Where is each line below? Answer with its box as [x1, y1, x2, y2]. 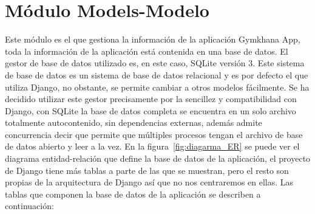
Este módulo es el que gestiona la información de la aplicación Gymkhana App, [5, 33, 300, 46]
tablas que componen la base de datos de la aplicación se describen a [5, 187, 261, 200]
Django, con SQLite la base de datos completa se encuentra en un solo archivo [5, 104, 296, 117]
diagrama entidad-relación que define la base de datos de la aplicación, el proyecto [5, 152, 311, 165]
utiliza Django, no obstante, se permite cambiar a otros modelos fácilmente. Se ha [5, 80, 310, 93]
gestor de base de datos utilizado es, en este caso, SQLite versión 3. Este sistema [5, 57, 305, 69]
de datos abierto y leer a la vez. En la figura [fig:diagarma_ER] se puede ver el [5, 140, 300, 153]
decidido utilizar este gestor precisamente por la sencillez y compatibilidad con [5, 92, 297, 105]
